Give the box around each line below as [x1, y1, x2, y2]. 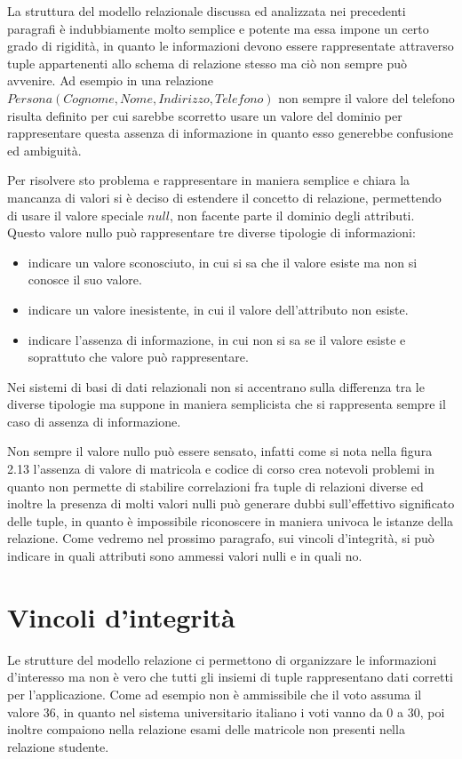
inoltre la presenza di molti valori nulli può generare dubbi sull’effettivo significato [7, 494, 455, 513]
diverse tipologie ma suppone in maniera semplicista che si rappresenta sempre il [7, 395, 446, 413]
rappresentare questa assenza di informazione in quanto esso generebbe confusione [7, 124, 453, 142]
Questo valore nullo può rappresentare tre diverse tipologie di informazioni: [7, 223, 416, 242]
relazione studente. [7, 737, 109, 755]
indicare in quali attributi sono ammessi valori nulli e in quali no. [7, 547, 362, 565]
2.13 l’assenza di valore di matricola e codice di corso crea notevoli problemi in [7, 459, 435, 478]
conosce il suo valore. [28, 270, 142, 289]
